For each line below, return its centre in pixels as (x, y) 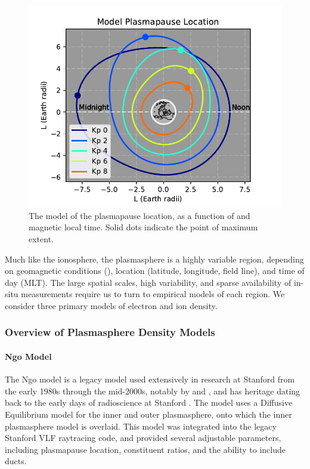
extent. (41, 238)
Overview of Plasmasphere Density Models (110, 332)
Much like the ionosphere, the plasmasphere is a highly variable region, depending (154, 259)
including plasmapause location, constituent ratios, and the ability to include (145, 449)
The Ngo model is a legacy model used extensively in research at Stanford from (150, 379)
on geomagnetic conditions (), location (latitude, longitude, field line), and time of (155, 271)
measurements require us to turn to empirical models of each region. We (153, 294)
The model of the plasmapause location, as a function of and (139, 215)
